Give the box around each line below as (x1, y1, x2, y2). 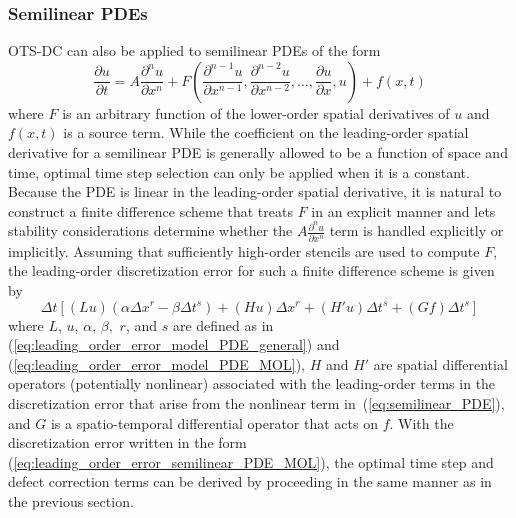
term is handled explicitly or (329, 220, 504, 241)
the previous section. (8, 490, 134, 511)
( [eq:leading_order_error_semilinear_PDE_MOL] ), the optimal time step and (8, 451, 494, 472)
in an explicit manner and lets (311, 200, 496, 221)
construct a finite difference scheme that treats (8, 200, 293, 221)
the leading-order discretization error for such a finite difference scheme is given (8, 260, 495, 281)
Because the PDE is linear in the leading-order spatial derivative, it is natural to (8, 181, 502, 202)
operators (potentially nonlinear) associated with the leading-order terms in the (8, 373, 496, 394)
